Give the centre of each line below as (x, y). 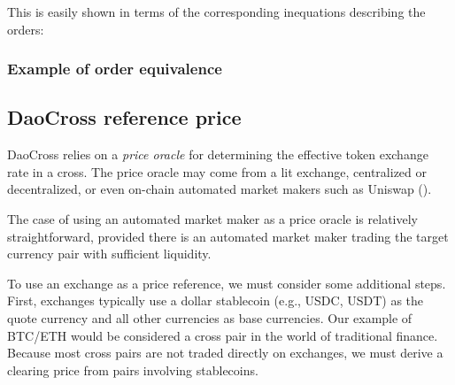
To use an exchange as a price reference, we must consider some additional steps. (227, 283)
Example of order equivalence (115, 69)
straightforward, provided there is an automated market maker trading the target (228, 236)
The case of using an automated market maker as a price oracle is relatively (212, 219)
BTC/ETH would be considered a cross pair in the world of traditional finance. (223, 335)
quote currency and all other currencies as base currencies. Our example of (210, 317)
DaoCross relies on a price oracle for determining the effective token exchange (218, 154)
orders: (26, 29)
